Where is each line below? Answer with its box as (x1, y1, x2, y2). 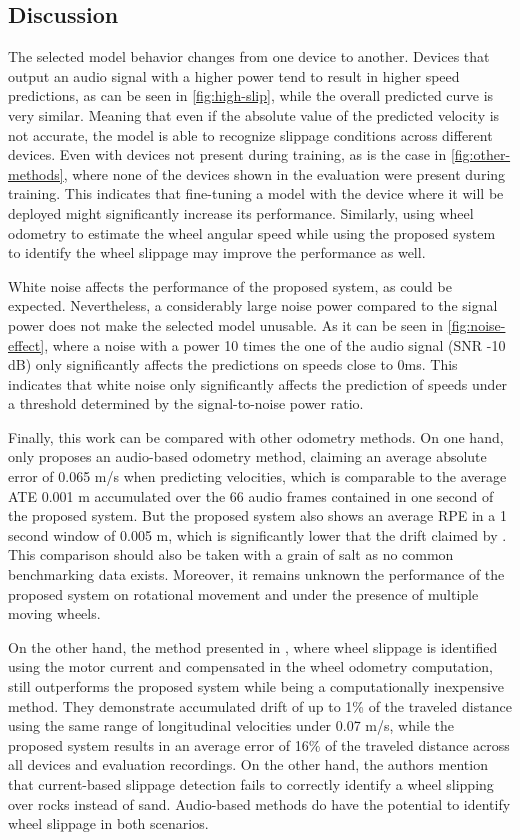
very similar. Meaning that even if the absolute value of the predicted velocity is (8, 104, 500, 125)
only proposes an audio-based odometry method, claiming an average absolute (8, 446, 487, 467)
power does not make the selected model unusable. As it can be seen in (8, 314, 444, 335)
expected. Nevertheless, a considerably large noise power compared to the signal (8, 295, 498, 316)
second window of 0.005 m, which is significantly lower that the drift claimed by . (8, 524, 507, 545)
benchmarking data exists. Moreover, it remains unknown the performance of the (8, 564, 505, 585)
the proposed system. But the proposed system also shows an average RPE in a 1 (8, 505, 507, 526)
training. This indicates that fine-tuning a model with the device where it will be (8, 183, 504, 204)
